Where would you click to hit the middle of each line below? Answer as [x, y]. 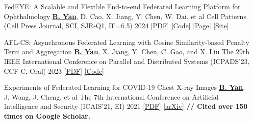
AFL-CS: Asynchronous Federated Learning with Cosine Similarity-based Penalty [127, 42]
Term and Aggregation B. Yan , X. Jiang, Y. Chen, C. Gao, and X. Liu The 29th [127, 52]
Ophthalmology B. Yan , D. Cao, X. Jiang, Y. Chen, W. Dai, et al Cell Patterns [125, 16]
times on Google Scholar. [47, 115]
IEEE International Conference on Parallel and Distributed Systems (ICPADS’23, [127, 61]
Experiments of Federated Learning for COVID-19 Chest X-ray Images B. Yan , [125, 87]
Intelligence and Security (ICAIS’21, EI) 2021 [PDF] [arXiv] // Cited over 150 [126, 106]
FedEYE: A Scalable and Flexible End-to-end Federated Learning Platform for [122, 6]
